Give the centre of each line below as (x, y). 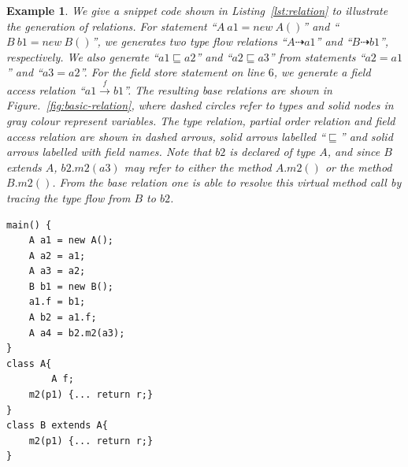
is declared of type (273, 152)
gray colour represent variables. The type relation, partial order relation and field (201, 120)
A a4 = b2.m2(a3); (77, 333)
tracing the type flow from (69, 197)
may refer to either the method (198, 167)
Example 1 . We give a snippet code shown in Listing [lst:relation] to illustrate (197, 10)
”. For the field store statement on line (172, 72)
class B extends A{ (57, 426)
